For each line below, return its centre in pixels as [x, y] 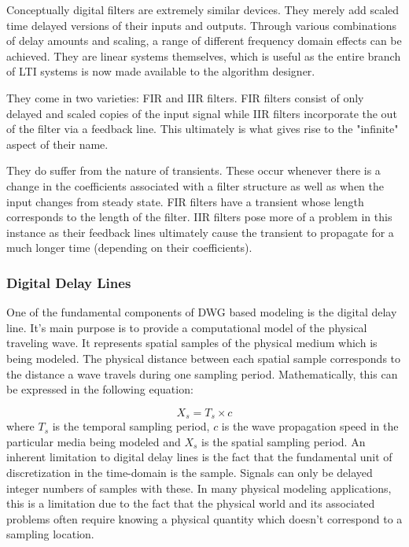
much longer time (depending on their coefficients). [129, 248]
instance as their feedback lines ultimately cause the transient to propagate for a [200, 232]
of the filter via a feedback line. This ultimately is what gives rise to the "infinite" [203, 129]
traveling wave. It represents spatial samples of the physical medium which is [192, 343]
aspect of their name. [57, 144]
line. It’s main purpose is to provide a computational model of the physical [187, 327]
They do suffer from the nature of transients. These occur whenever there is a [193, 170]
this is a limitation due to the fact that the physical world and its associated [191, 503]
